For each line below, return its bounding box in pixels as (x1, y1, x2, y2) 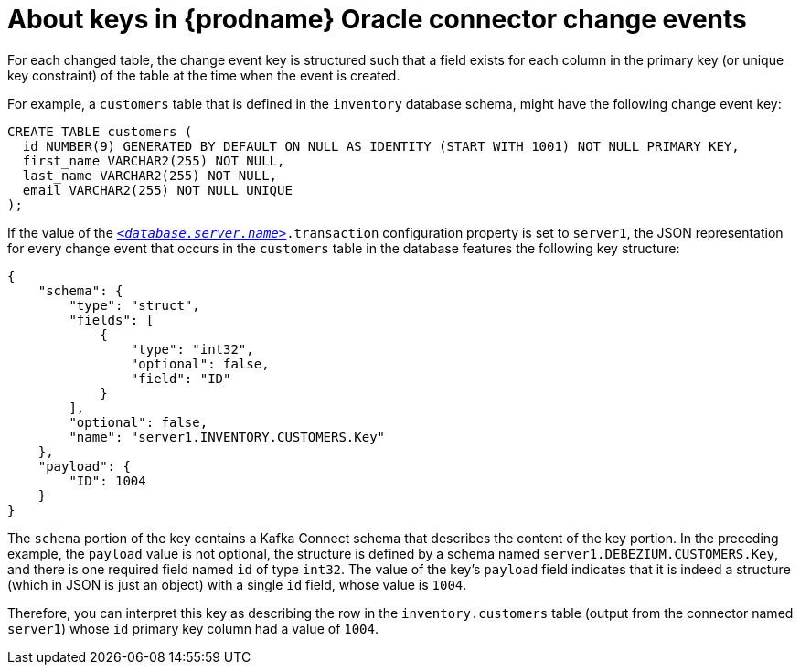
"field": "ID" (130, 370, 231, 386)
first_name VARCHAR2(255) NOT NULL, (22, 153, 285, 168)
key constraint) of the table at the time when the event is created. (7, 67, 400, 83)
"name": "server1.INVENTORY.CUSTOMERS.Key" (69, 429, 386, 444)
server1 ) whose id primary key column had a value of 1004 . (7, 620, 379, 636)
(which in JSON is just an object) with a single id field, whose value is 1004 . (7, 576, 467, 592)
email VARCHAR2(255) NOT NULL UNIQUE (22, 182, 293, 197)
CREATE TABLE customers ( (7, 123, 193, 139)
